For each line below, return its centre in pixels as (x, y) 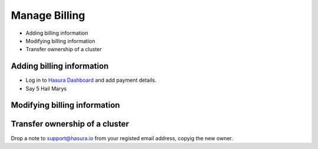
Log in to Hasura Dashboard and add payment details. (91, 80)
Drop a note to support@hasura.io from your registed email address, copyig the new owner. (122, 138)
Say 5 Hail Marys (46, 88)
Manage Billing (48, 15)
